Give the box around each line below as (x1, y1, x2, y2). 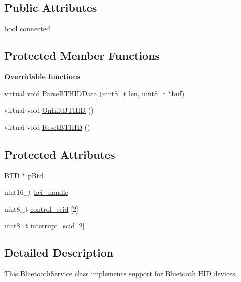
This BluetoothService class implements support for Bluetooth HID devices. (4, 268, 237, 279)
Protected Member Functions (4, 48, 160, 63)
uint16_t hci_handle (4, 187, 68, 197)
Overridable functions (4, 71, 81, 81)
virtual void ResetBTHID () (4, 121, 90, 132)
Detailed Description (4, 245, 114, 260)
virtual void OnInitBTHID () (4, 105, 94, 115)
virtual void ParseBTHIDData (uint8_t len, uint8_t (4, 88, 166, 98)
